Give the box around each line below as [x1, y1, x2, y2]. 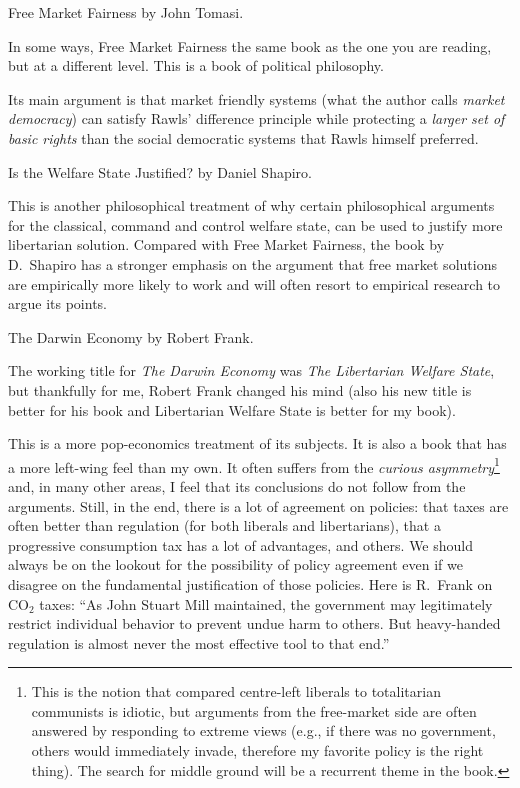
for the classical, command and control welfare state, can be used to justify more [8, 214, 503, 235]
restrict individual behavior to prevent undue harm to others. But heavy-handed [8, 613, 501, 634]
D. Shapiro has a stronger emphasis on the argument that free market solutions [8, 253, 497, 274]
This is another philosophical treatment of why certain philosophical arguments [8, 195, 495, 216]
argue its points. [8, 293, 107, 314]
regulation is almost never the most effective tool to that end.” [8, 632, 390, 653]
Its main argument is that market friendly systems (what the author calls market [8, 88, 505, 109]
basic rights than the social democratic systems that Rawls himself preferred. [8, 127, 479, 148]
